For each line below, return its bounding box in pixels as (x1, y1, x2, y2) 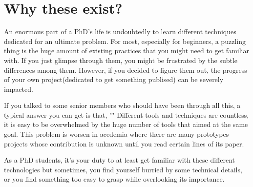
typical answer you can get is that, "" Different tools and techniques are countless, (4, 109, 249, 120)
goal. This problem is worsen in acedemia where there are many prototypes (4, 129, 229, 139)
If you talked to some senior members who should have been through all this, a (4, 100, 241, 110)
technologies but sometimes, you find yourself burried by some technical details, (4, 164, 242, 174)
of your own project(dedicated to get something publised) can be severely (4, 74, 224, 84)
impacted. (4, 83, 33, 94)
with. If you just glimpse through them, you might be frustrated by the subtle (4, 55, 238, 65)
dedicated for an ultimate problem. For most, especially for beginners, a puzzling (4, 36, 246, 46)
